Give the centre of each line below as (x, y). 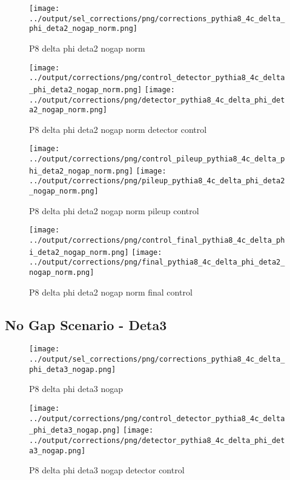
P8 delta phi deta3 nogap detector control (107, 470)
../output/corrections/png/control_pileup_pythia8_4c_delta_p (157, 159)
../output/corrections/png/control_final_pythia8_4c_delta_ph (157, 240)
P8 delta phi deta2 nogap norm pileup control (114, 210)
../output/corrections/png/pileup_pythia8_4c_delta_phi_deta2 (157, 181)
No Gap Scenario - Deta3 (86, 324)
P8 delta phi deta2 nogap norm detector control (118, 129)
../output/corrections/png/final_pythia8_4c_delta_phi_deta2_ (157, 262)
